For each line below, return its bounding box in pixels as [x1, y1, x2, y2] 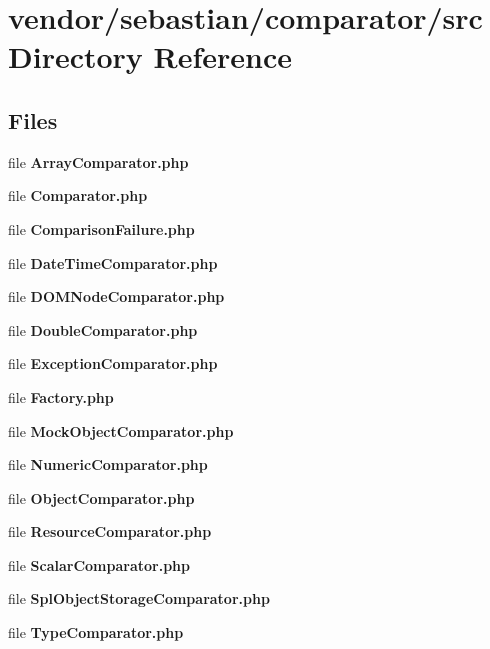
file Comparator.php [8, 185, 148, 206]
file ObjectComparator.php [8, 487, 195, 508]
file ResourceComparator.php [8, 521, 212, 542]
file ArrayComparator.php [8, 151, 189, 172]
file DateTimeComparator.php [8, 252, 218, 273]
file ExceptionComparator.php [8, 353, 218, 374]
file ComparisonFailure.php [8, 218, 195, 239]
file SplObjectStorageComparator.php [8, 588, 270, 609]
